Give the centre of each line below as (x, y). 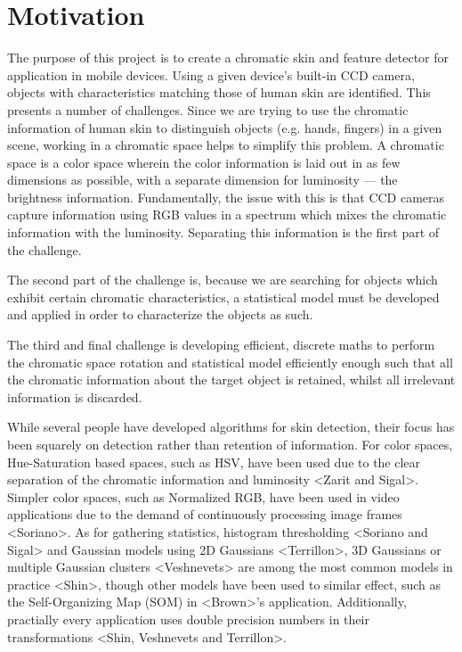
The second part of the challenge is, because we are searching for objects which (223, 280)
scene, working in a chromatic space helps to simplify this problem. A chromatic (226, 145)
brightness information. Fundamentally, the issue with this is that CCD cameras (226, 197)
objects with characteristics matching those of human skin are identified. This (219, 92)
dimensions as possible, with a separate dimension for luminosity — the (203, 180)
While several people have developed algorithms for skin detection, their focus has (231, 427)
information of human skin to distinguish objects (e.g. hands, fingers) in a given (225, 127)
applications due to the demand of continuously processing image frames (205, 514)
